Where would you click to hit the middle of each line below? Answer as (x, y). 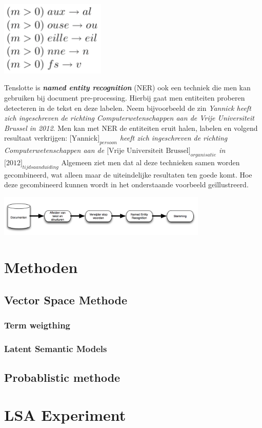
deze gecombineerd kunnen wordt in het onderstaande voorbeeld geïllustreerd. (126, 184)
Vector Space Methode (66, 300)
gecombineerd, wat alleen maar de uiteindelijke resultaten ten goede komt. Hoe (128, 174)
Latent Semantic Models (56, 349)
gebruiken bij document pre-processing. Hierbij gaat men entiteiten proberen (125, 97)
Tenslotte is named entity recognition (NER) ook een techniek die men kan (127, 87)
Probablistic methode (62, 377)
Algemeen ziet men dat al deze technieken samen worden (150, 162)
